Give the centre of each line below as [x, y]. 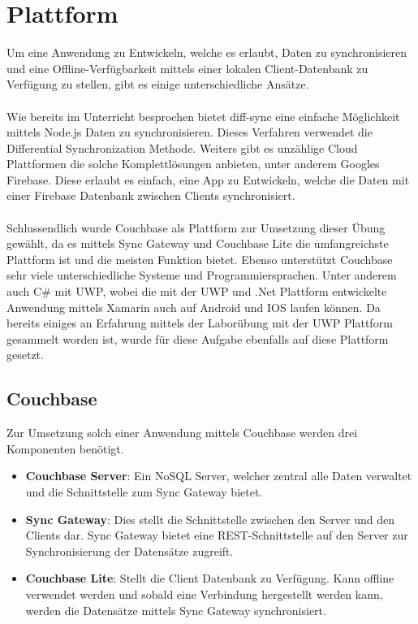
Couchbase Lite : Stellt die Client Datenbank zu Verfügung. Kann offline [210, 578]
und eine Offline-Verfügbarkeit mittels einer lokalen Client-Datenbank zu [187, 68]
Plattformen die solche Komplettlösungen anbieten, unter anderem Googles [193, 164]
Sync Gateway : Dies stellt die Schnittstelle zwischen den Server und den [210, 519]
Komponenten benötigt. [65, 448]
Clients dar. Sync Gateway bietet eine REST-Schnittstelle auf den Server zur [217, 535]
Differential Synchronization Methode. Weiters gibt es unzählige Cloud [182, 147]
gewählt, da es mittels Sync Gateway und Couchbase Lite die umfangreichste [198, 243]
